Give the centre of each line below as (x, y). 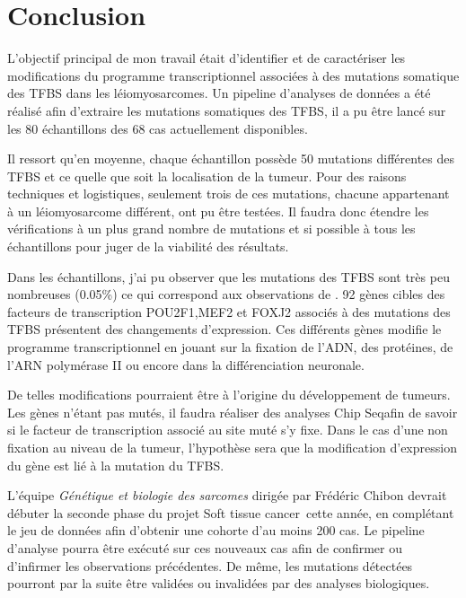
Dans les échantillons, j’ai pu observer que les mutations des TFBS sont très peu (229, 276)
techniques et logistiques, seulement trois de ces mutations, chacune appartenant (229, 193)
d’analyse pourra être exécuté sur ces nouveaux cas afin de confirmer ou (205, 547)
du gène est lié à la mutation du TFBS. (116, 465)
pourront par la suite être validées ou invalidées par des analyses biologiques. (219, 583)
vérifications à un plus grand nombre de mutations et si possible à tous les (211, 229)
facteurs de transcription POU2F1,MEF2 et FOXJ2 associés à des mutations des (229, 311)
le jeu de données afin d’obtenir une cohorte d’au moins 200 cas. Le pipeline (216, 530)
